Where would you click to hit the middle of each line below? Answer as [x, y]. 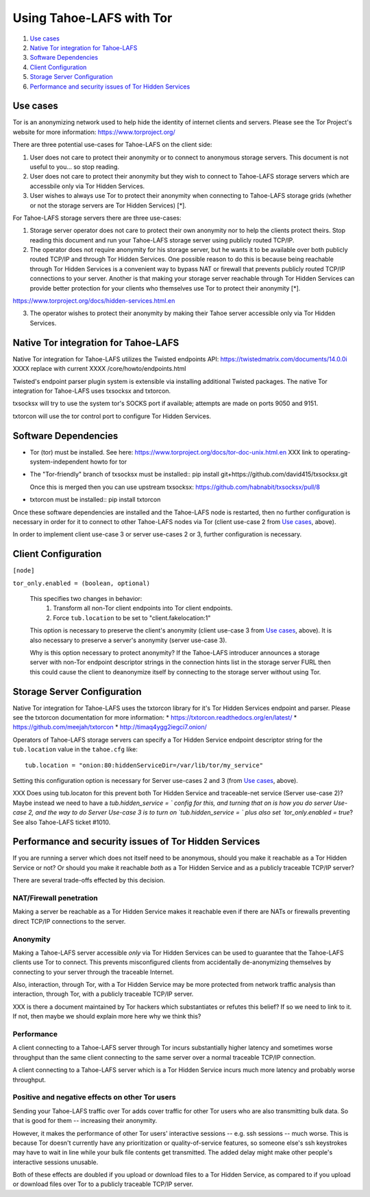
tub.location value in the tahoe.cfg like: [75, 749]
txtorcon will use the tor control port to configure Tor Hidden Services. [112, 416]
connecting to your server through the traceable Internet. [93, 972]
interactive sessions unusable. [56, 1162]
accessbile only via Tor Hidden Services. [87, 186]
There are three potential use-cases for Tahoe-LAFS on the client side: [112, 145]
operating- [335, 452]
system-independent [59, 461]
